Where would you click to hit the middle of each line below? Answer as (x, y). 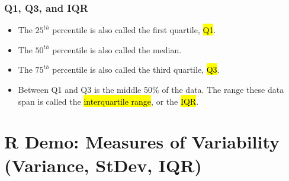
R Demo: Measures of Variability (142, 142)
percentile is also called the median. (117, 49)
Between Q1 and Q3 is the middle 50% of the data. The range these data (151, 89)
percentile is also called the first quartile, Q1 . (134, 30)
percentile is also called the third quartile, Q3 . (136, 70)
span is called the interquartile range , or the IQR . (108, 101)
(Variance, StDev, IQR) (103, 165)
